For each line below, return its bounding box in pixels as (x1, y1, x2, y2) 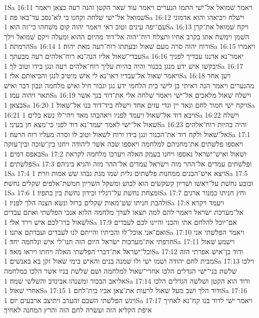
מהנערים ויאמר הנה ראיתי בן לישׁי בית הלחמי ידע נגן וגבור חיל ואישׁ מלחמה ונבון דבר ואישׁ (4, 80, 255, 90)
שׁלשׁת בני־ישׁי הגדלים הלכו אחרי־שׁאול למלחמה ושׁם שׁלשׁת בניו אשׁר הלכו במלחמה (4, 266, 237, 276)
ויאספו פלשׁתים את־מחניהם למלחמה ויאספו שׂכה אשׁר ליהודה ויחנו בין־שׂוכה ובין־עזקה (4, 139, 243, 149)
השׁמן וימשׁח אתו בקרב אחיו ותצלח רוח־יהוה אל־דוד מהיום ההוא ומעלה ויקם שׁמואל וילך (4, 31, 250, 41)
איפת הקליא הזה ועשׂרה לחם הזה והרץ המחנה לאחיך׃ (4, 305, 152, 315)
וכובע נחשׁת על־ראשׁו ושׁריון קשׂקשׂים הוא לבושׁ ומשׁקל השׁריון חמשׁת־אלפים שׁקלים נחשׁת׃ (4, 177, 254, 188)
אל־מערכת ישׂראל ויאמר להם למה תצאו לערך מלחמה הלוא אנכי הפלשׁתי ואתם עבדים (4, 207, 244, 217)
